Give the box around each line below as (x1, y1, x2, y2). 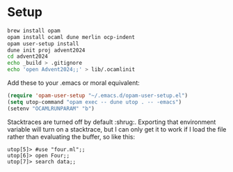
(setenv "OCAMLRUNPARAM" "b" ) (7, 105, 95, 112)
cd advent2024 (7, 53, 49, 60)
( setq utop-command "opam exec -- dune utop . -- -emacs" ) (7, 98, 182, 105)
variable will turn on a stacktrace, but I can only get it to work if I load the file (7, 125, 227, 133)
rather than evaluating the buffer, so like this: (7, 132, 136, 141)
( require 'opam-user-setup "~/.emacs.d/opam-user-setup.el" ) (7, 92, 188, 100)
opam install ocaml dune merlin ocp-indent (7, 33, 136, 40)
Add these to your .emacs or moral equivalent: (7, 79, 140, 87)
